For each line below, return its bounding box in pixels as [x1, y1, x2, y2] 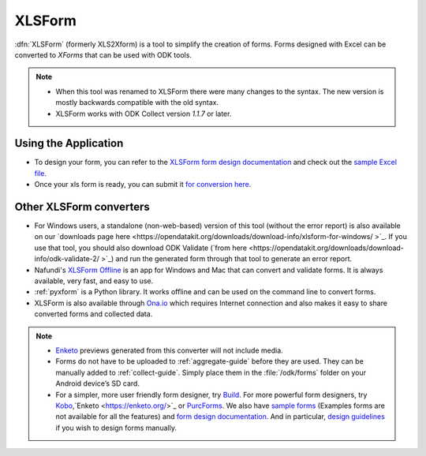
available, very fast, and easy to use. [34, 276, 154, 286]
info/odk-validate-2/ [34, 254, 100, 264]
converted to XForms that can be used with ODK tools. [14, 50, 192, 59]
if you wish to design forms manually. [55, 423, 177, 432]
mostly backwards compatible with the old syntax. [55, 98, 219, 107]
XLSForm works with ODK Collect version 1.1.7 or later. [55, 109, 232, 118]
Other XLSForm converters [14, 200, 150, 213]
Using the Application [14, 136, 124, 150]
